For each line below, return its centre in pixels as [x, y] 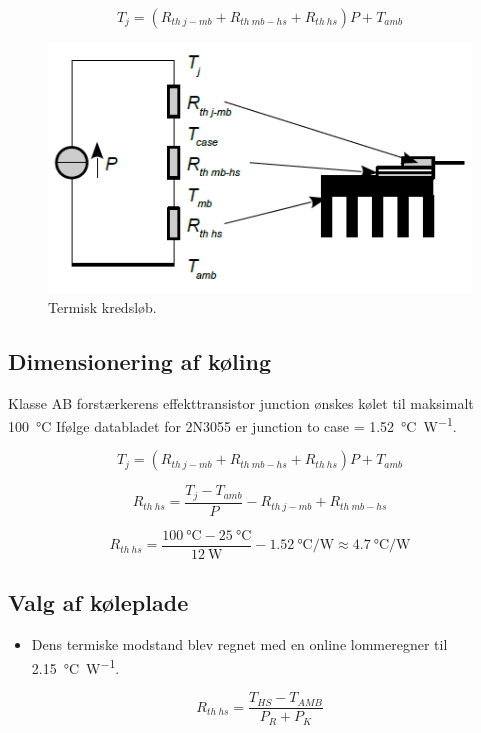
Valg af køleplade [98, 602]
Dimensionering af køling [140, 360]
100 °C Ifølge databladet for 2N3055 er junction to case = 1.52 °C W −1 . [232, 424]
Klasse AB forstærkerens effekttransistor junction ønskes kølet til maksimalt [241, 402]
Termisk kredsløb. [102, 306]
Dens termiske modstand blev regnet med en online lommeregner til [239, 644]
